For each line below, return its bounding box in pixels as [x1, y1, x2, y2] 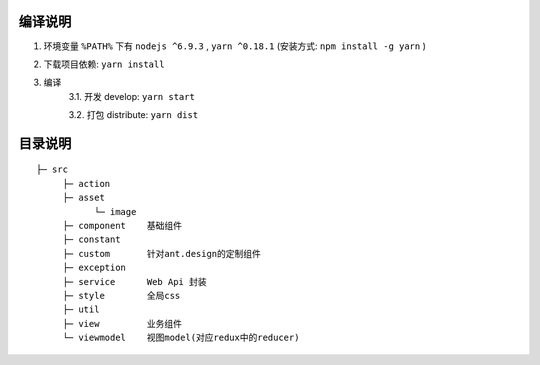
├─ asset [62, 192, 105, 204]
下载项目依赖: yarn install [43, 58, 165, 70]
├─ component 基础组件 [62, 220, 183, 232]
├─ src [36, 164, 69, 175]
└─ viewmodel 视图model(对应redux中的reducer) [62, 332, 300, 344]
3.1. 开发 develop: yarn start [68, 90, 195, 102]
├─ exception [62, 262, 127, 274]
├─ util [62, 304, 100, 315]
